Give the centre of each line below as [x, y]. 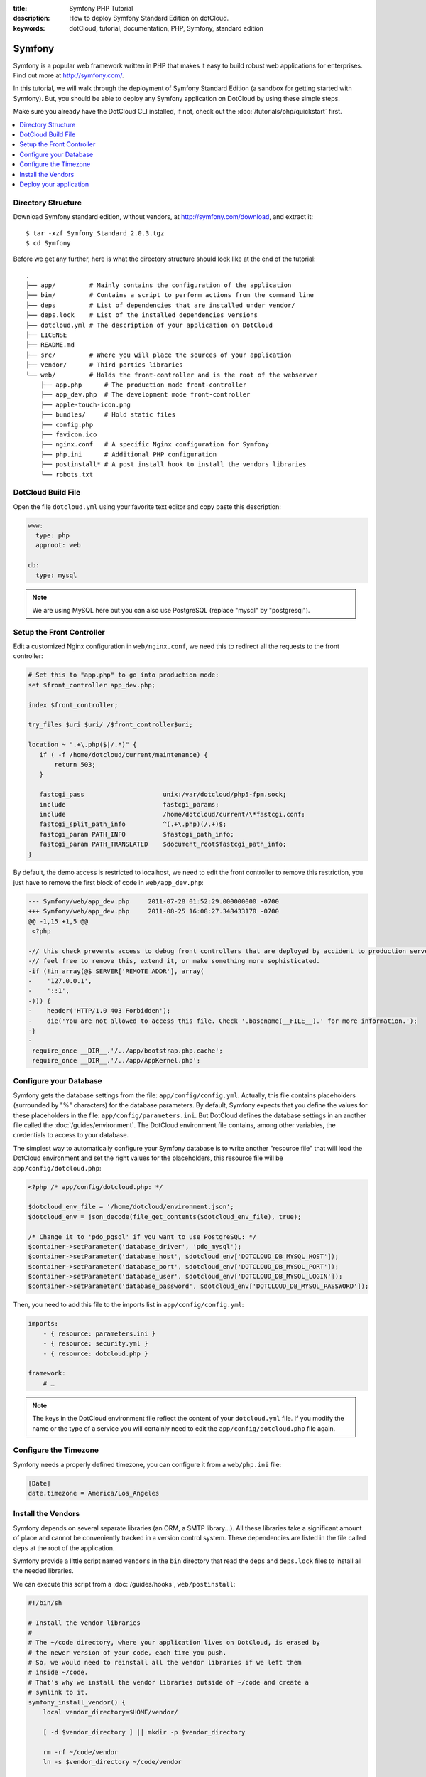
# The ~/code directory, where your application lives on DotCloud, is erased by [174, 1643]
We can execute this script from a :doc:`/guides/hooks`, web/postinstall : [124, 1584]
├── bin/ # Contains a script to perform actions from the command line [170, 295]
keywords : [29, 28]
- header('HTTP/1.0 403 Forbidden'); [99, 1011]
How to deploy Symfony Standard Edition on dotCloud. [149, 18]
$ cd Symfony [48, 243]
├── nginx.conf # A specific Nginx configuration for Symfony [154, 445]
